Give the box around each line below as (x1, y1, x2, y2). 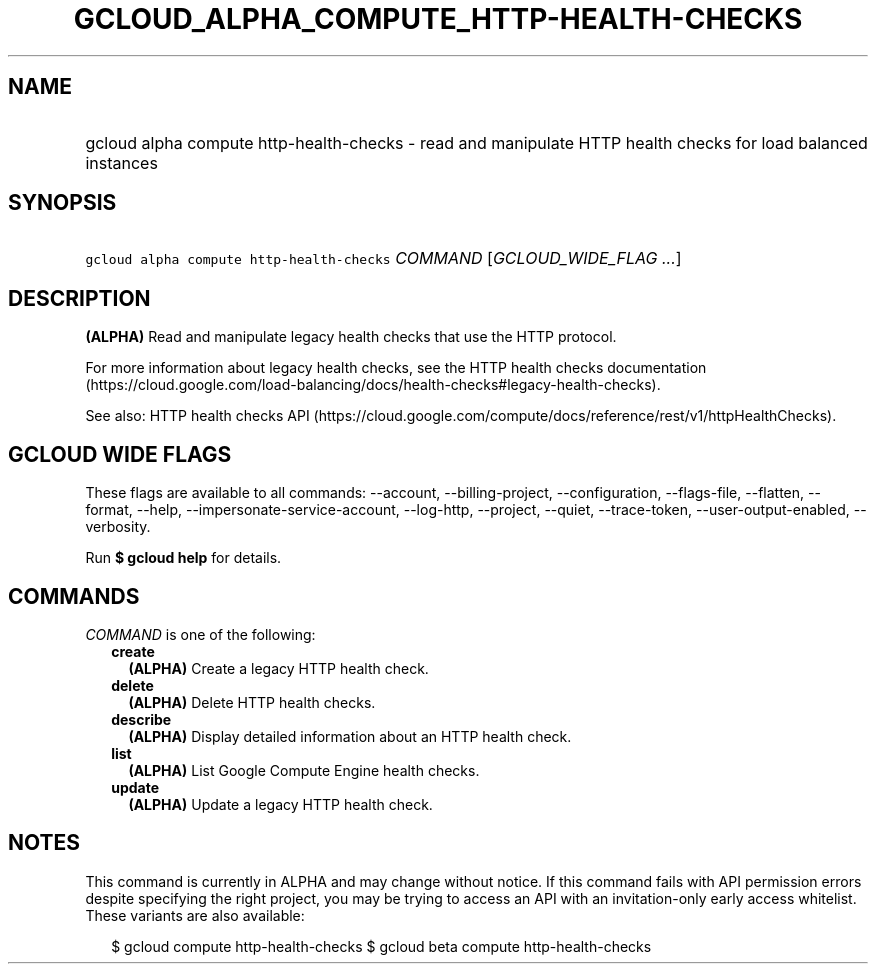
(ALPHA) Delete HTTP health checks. (128, 693, 376, 711)
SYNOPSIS (8, 190, 117, 216)
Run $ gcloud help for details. (85, 549, 282, 567)
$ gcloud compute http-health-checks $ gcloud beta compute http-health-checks (111, 937, 652, 955)
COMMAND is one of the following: (85, 625, 316, 643)
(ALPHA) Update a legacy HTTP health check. (128, 795, 433, 813)
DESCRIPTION (8, 285, 151, 311)
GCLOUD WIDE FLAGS (8, 441, 232, 467)
